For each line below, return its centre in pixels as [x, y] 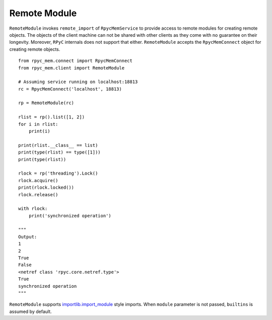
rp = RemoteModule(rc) [46, 103]
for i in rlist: [38, 124]
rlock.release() [38, 194]
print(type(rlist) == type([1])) [59, 152]
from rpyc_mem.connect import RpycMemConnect [76, 61]
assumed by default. [31, 311]
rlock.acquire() [38, 180]
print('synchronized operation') [70, 216]
